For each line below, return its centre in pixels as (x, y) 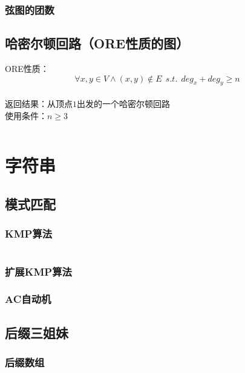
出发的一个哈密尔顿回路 (123, 104)
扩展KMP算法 (38, 271)
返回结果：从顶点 (39, 104)
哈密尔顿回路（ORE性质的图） (97, 43)
